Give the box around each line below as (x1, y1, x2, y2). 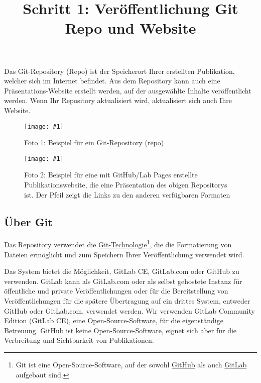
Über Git (4, 214, 53, 229)
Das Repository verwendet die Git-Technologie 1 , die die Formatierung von (4, 238, 232, 250)
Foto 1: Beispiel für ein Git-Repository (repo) (24, 137, 164, 148)
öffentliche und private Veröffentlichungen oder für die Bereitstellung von (4, 285, 228, 296)
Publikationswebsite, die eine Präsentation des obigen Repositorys (24, 179, 227, 190)
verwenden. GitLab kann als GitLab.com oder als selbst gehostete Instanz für (4, 275, 242, 286)
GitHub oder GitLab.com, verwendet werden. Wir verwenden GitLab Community (4, 305, 255, 316)
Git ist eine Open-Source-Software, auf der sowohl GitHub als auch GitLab (16, 359, 247, 370)
